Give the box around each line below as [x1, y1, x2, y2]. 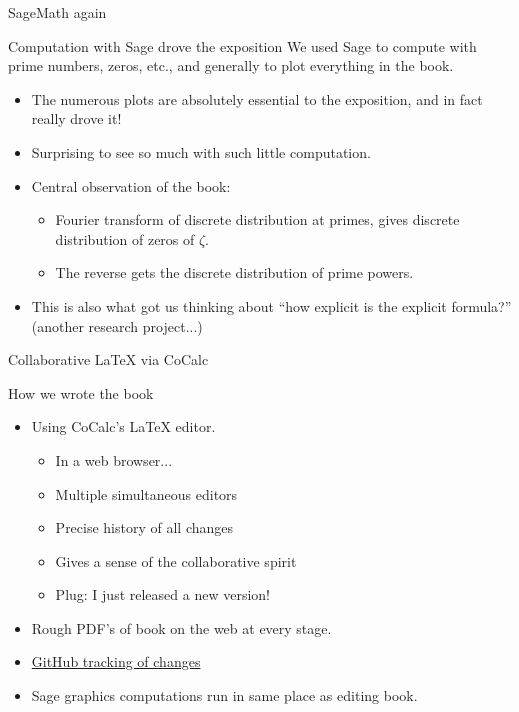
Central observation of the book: [31, 175, 231, 196]
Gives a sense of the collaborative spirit [55, 550, 297, 571]
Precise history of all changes [55, 517, 234, 538]
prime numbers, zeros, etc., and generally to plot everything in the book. [8, 55, 454, 76]
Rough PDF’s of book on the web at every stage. [31, 617, 332, 638]
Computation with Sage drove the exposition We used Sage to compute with [8, 35, 477, 56]
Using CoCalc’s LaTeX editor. [31, 416, 216, 437]
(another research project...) [31, 315, 203, 336]
